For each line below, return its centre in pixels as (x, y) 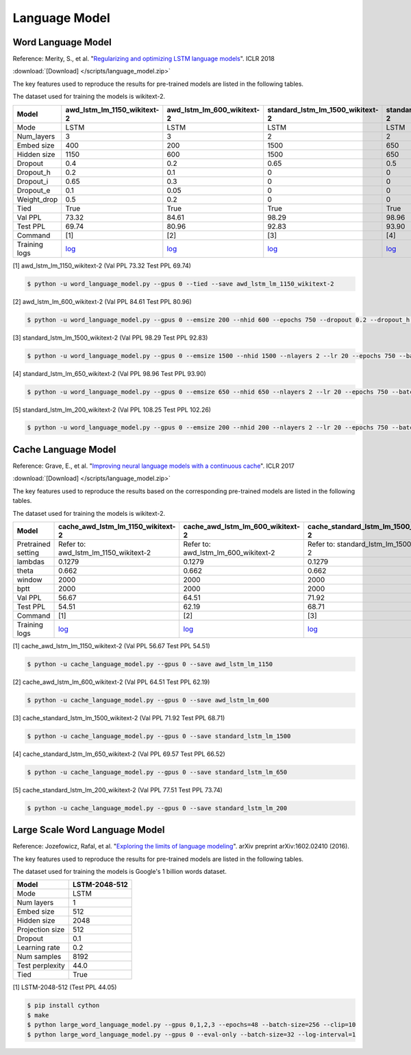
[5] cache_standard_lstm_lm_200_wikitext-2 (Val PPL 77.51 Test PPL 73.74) (117, 790)
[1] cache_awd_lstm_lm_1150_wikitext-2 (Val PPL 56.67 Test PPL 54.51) (111, 645)
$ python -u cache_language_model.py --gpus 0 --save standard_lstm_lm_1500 (159, 736)
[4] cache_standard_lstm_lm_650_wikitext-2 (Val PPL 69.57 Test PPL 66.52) (119, 754)
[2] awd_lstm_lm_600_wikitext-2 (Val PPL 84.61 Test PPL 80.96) (102, 301)
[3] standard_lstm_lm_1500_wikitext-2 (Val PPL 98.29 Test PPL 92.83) (110, 337)
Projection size (41, 929)
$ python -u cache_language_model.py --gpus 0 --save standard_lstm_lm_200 (157, 808)
